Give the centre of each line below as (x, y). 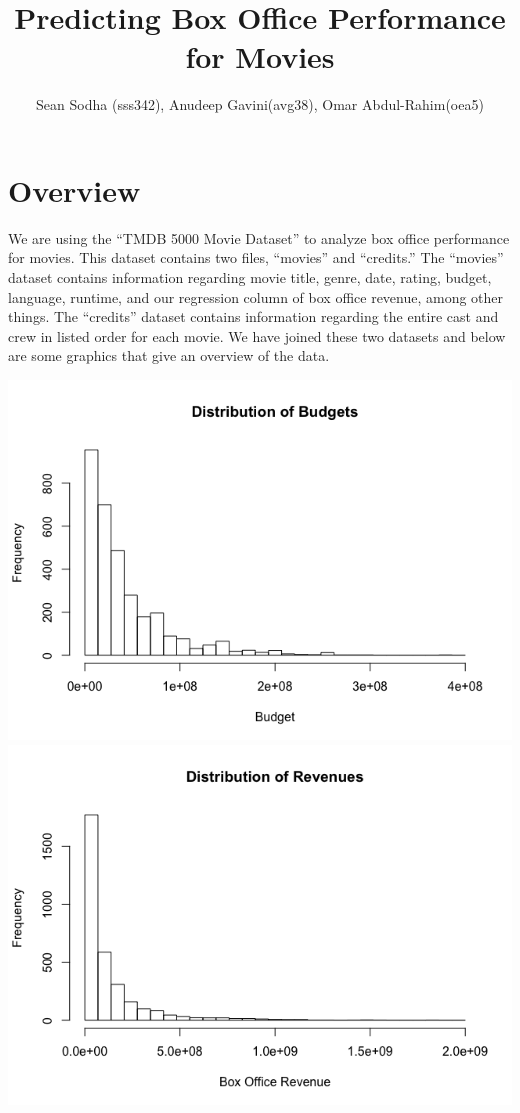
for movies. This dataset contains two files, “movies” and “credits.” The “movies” (256, 257)
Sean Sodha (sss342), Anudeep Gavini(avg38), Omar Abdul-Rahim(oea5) (260, 104)
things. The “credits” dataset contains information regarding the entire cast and (253, 316)
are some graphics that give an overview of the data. (169, 355)
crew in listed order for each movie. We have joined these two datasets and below (257, 335)
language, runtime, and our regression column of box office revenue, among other (256, 296)
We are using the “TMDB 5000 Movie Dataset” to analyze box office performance (259, 237)
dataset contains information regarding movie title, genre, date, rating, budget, (250, 277)
